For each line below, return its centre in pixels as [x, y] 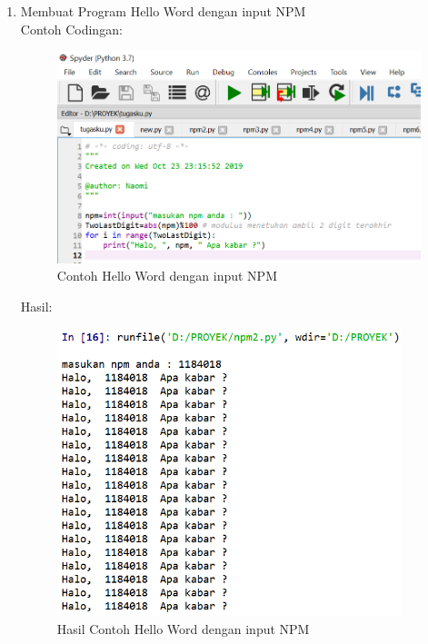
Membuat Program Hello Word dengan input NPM [163, 11]
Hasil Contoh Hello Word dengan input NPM [183, 628]
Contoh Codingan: [71, 29]
